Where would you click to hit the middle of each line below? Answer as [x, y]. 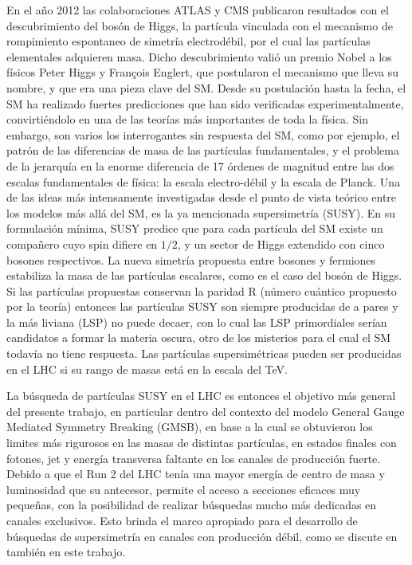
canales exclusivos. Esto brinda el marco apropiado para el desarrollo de [182, 520]
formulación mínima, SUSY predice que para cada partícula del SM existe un [195, 228]
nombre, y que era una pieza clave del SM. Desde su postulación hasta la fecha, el [206, 87]
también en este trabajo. [66, 552]
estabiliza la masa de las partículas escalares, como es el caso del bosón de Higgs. [204, 275]
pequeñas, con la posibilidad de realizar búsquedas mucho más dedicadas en [192, 505]
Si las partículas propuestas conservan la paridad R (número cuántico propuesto [202, 290]
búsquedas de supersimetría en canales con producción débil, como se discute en [202, 536]
